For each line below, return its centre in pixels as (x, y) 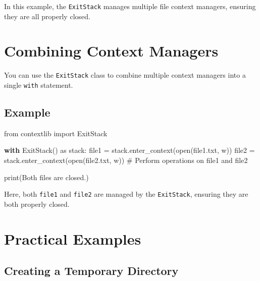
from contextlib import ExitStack (56, 133)
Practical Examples (73, 238)
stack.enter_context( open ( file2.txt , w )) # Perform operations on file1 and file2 (126, 160)
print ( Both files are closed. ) (46, 177)
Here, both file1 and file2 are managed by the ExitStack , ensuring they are (126, 194)
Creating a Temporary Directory (91, 271)
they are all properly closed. (47, 16)
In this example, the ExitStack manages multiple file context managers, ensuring (130, 6)
